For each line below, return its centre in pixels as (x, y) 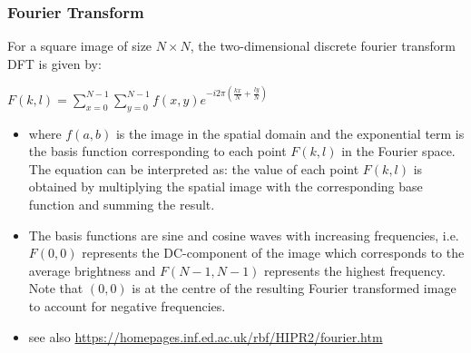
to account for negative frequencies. (127, 306)
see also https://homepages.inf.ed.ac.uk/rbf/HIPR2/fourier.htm (206, 336)
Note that (56, 288)
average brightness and (92, 270)
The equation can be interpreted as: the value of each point (194, 168)
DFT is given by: (54, 63)
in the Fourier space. (398, 151)
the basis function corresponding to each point (157, 151)
